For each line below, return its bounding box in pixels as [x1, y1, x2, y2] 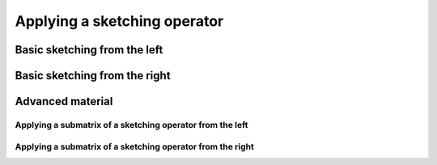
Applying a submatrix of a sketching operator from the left [15, 119, 248, 130]
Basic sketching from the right [15, 69, 171, 82]
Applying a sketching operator [15, 12, 224, 30]
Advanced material [15, 95, 113, 108]
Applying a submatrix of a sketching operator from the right [15, 141, 254, 152]
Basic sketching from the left [15, 43, 163, 57]
